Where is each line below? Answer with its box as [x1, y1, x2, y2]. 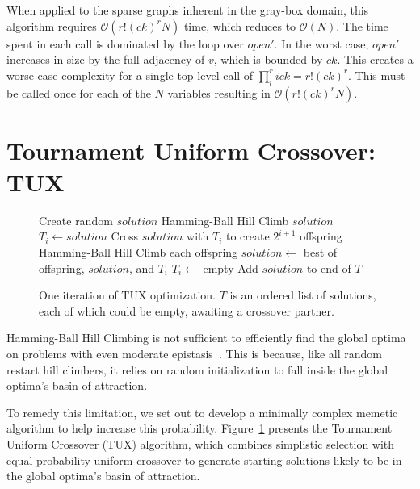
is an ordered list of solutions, [229, 286, 376, 303]
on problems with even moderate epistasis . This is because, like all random [6, 345, 382, 362]
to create [226, 228, 270, 245]
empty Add [203, 259, 258, 276]
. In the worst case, [274, 35, 369, 52]
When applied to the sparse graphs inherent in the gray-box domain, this [6, 2, 369, 18]
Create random [39, 211, 113, 228]
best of [303, 244, 338, 261]
